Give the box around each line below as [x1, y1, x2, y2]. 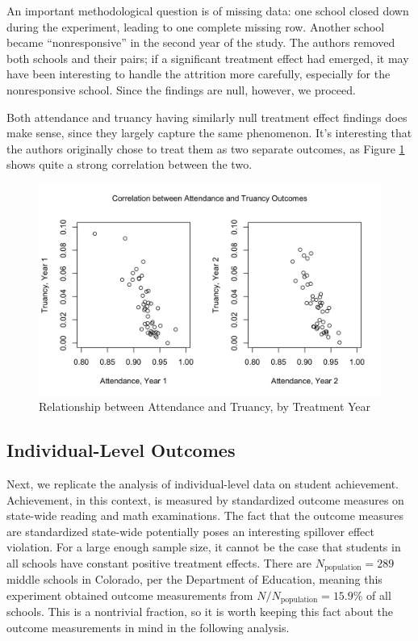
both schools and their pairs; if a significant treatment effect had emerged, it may [6, 49, 409, 66]
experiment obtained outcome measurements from [6, 587, 253, 604]
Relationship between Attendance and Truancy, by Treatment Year [39, 398, 371, 415]
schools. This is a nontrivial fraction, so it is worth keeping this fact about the [6, 603, 393, 620]
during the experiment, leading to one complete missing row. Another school [6, 18, 385, 35]
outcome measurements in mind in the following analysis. [6, 619, 290, 636]
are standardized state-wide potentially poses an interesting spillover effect [6, 522, 374, 539]
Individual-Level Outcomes [6, 438, 236, 463]
